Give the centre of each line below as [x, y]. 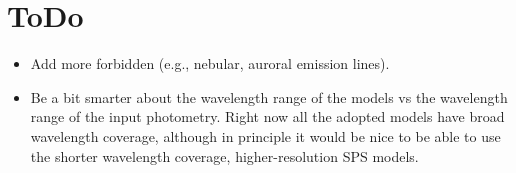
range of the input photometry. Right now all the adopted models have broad [267, 116]
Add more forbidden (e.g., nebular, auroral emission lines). [210, 63]
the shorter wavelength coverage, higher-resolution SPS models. [224, 155]
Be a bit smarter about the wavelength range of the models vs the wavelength [269, 96]
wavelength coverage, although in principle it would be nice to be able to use [265, 135]
